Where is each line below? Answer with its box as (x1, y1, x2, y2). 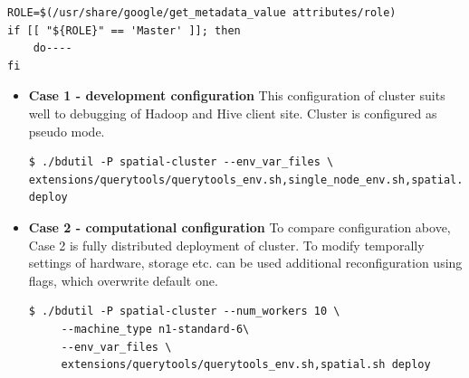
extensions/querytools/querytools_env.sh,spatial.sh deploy (61, 358, 431, 372)
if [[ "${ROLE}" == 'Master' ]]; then (7, 24, 241, 37)
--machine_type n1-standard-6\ (61, 322, 250, 335)
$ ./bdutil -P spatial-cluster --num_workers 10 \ (28, 305, 340, 318)
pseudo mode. (28, 121, 105, 140)
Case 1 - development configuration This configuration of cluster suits (28, 86, 445, 105)
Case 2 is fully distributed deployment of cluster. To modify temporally (28, 235, 425, 254)
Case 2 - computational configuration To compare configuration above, (28, 217, 451, 236)
